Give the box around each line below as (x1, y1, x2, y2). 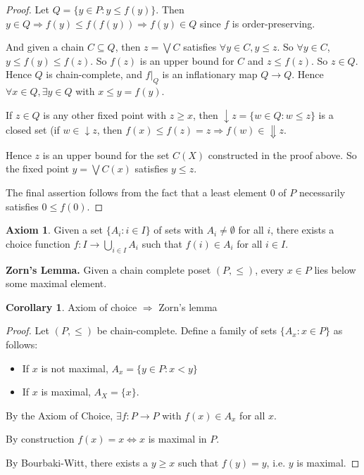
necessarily (299, 184, 346, 199)
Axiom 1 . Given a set (6, 222, 103, 237)
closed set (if (6, 122, 60, 137)
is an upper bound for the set (42, 147, 170, 162)
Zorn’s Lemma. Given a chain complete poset (6, 262, 211, 277)
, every (255, 262, 284, 277)
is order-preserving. (232, 15, 315, 30)
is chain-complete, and (46, 67, 142, 82)
